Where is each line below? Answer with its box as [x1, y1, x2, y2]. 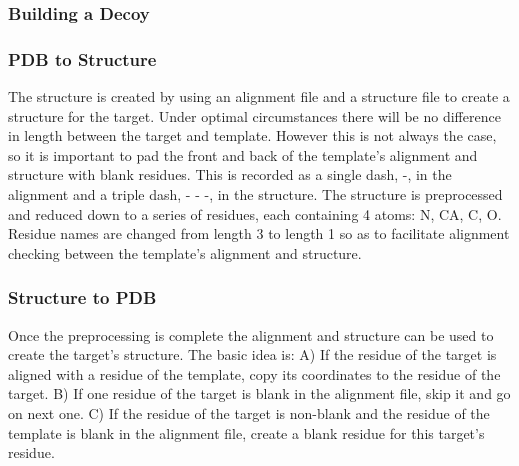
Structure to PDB [8, 285, 157, 310]
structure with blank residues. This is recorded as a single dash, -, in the [8, 164, 452, 185]
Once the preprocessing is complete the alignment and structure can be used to [8, 324, 494, 345]
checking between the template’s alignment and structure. [8, 242, 362, 263]
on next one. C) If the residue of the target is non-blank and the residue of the [8, 403, 490, 423]
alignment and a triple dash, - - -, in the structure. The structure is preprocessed [8, 184, 503, 205]
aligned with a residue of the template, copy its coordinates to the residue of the [8, 363, 501, 384]
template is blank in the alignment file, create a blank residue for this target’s [8, 422, 485, 443]
